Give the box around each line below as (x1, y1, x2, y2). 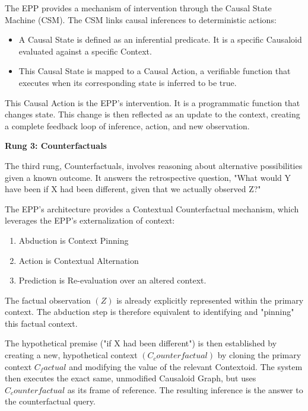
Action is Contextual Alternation (18, 254, 139, 266)
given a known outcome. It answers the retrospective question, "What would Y (5, 171, 291, 183)
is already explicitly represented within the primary (116, 294, 304, 306)
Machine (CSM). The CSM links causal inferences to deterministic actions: (5, 13, 277, 26)
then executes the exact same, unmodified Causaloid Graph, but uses (5, 372, 256, 384)
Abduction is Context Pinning (18, 234, 129, 246)
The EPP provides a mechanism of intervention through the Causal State (5, 2, 272, 14)
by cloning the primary (217, 349, 301, 361)
